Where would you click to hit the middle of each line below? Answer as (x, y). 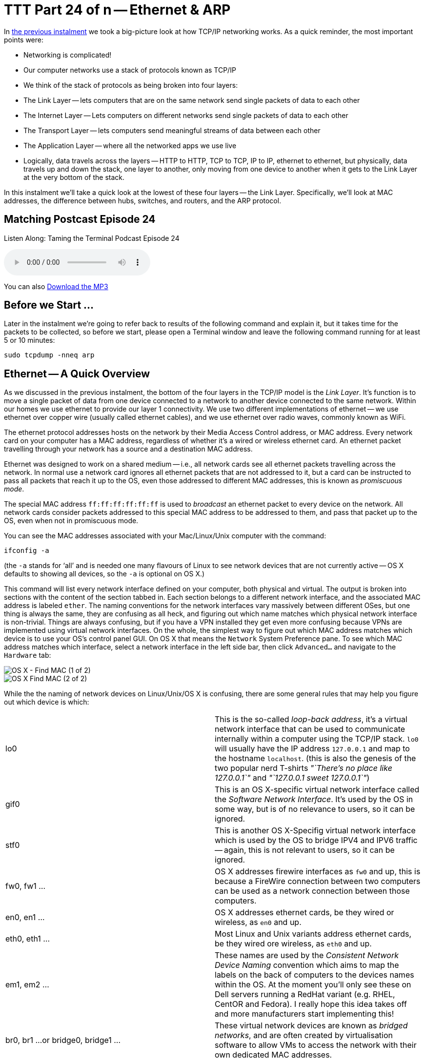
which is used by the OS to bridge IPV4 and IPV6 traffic (316, 840)
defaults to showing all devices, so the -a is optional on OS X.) (104, 574)
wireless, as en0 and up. (258, 922)
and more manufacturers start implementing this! (304, 1014)
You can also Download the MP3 (56, 286)
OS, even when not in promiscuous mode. (71, 521)
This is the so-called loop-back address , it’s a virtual (311, 719)
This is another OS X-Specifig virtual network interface (315, 831)
